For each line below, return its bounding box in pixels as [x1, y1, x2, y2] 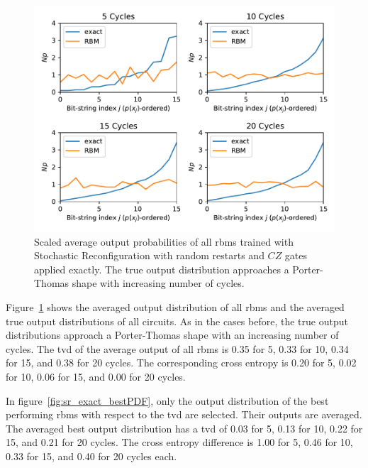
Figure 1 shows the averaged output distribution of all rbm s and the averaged [6, 299, 345, 314]
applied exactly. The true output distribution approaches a [34, 261, 289, 276]
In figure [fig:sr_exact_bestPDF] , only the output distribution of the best [6, 393, 329, 408]
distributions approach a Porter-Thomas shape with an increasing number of [6, 327, 339, 342]
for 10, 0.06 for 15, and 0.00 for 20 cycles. [6, 369, 186, 383]
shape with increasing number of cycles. [72, 276, 245, 290]
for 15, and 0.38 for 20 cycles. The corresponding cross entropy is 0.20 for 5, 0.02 [6, 355, 357, 370]
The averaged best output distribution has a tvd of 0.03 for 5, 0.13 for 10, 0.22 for [6, 420, 363, 435]
